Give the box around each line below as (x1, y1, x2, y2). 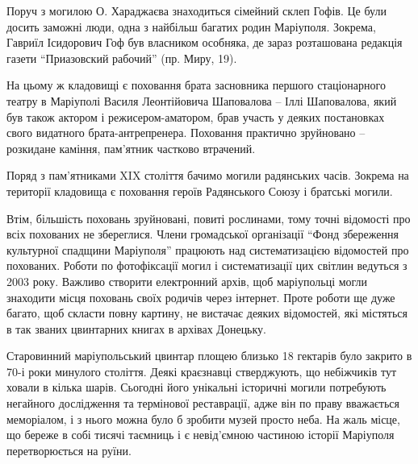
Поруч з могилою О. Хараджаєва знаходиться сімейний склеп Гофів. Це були (6, 2, 387, 19)
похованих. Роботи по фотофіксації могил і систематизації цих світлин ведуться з (6, 257, 408, 274)
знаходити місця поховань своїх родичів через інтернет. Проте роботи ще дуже (6, 288, 395, 305)
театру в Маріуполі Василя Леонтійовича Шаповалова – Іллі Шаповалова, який (6, 92, 397, 109)
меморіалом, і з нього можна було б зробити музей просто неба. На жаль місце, (6, 410, 400, 427)
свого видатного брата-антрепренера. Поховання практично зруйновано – (6, 124, 366, 141)
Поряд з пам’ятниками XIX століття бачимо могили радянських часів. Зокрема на (6, 167, 409, 184)
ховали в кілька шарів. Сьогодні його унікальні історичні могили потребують (6, 379, 387, 396)
